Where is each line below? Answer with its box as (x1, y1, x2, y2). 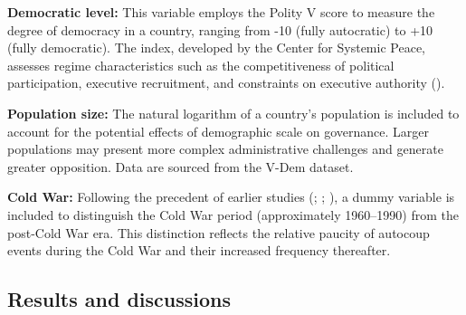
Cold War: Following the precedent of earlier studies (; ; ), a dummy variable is (7, 187, 455, 206)
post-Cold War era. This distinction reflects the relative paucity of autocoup (7, 223, 430, 242)
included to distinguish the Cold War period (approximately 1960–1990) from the (7, 205, 459, 224)
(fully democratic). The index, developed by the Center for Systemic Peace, (7, 38, 425, 57)
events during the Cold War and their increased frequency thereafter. (7, 241, 391, 260)
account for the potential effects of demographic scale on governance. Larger (7, 121, 430, 140)
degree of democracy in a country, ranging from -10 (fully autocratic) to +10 (7, 20, 433, 39)
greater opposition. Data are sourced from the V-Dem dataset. (7, 157, 354, 176)
